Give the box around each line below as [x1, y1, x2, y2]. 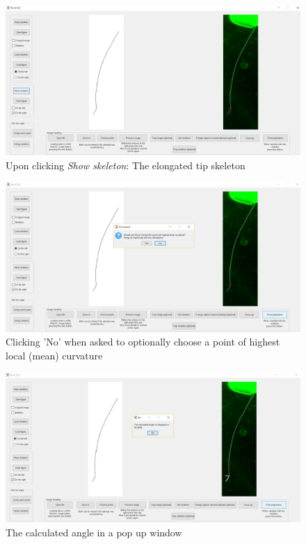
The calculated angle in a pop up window [6, 524, 182, 539]
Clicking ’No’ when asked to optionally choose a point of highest [6, 334, 280, 349]
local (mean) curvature [6, 348, 103, 362]
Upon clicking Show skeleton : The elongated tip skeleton [6, 157, 245, 172]
